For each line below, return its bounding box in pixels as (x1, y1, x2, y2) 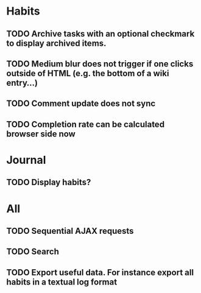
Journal (6, 153, 46, 167)
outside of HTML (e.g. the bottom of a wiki (6, 68, 169, 79)
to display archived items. (6, 38, 107, 48)
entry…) (6, 77, 38, 88)
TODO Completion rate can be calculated (6, 119, 165, 129)
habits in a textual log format (6, 277, 118, 287)
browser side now (6, 129, 76, 139)
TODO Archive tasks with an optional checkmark (6, 29, 195, 39)
